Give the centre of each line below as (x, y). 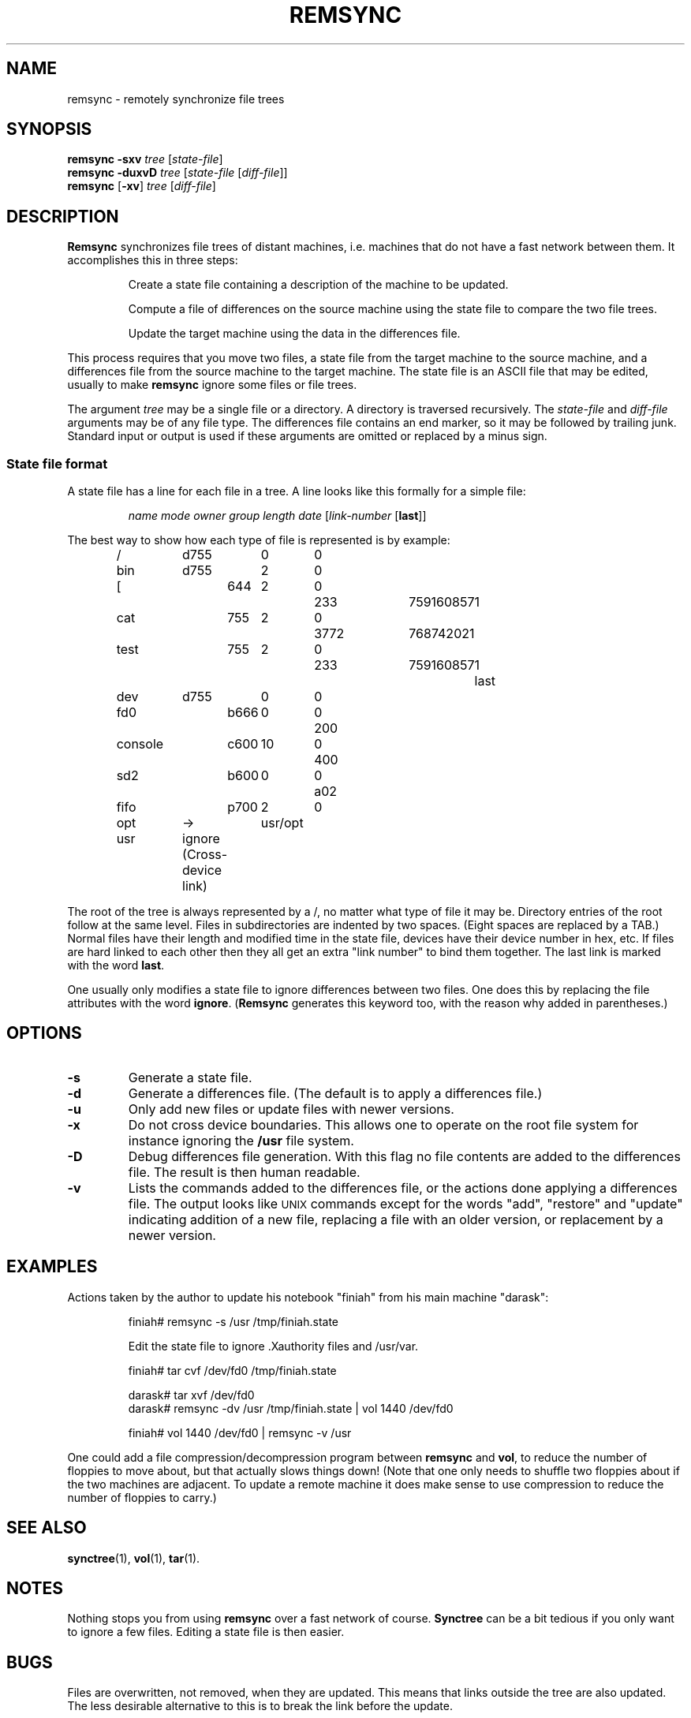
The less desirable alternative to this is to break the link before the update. (260, 1706)
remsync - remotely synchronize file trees (176, 99)
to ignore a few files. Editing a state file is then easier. (206, 1632)
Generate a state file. (190, 1077)
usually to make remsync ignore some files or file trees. (212, 385)
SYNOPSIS (49, 129)
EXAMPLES (52, 1267)
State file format (57, 463)
